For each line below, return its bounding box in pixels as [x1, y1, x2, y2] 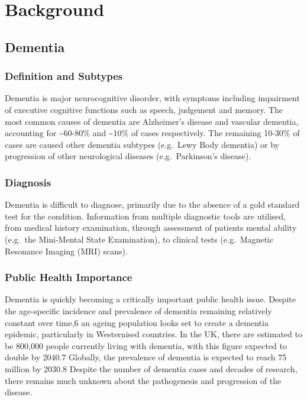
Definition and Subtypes [5, 69, 123, 83]
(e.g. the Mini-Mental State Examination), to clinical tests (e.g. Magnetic [5, 233, 274, 245]
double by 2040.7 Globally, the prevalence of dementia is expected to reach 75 [5, 351, 287, 363]
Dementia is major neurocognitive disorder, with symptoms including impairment [5, 92, 300, 104]
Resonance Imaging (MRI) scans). [5, 244, 128, 257]
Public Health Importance [5, 270, 133, 285]
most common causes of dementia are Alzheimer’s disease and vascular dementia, [5, 115, 299, 127]
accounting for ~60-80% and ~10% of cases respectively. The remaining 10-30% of [5, 127, 300, 139]
